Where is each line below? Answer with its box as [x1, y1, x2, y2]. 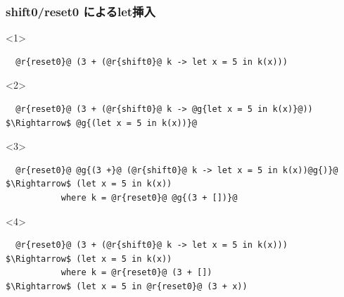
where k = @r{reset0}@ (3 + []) [60, 267, 212, 278]
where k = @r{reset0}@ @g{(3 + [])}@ [60, 192, 238, 203]
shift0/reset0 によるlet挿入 [6, 2, 155, 20]
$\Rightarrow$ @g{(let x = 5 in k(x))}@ [6, 118, 198, 128]
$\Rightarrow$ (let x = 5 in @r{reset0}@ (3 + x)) [6, 281, 248, 291]
